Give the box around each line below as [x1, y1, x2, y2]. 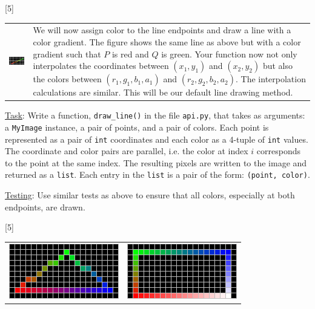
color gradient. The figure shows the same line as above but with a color [33, 35, 301, 48]
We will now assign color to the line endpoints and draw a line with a [33, 24, 291, 36]
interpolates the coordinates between [33, 59, 169, 72]
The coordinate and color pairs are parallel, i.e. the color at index [5, 145, 248, 157]
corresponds [256, 145, 301, 157]
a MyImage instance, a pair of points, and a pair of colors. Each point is [5, 120, 269, 133]
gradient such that [33, 47, 101, 60]
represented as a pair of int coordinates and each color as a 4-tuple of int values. [5, 132, 308, 145]
